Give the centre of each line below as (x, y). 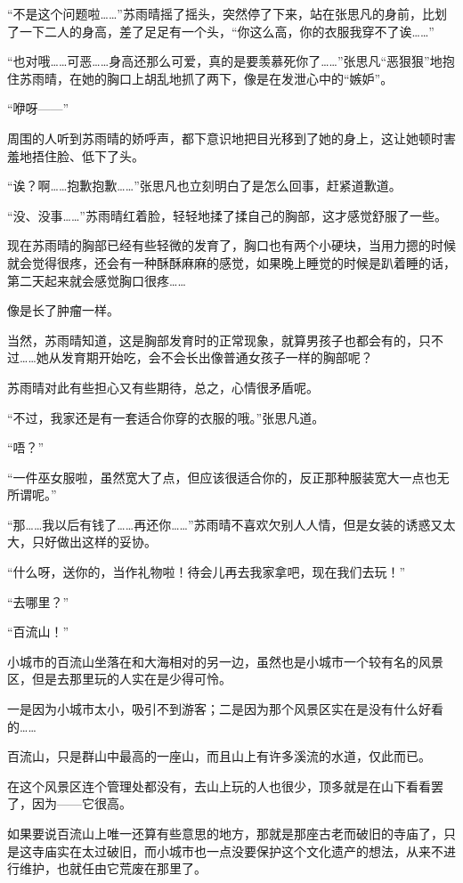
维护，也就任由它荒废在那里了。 (113, 868)
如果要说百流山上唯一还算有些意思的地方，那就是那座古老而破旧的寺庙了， (225, 833)
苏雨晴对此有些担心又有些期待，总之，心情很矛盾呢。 (163, 387)
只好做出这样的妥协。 (94, 542)
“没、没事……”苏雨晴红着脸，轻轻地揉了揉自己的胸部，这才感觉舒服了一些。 (227, 215)
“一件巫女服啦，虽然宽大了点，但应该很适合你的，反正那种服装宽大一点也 (222, 477)
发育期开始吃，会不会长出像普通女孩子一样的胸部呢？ (217, 357)
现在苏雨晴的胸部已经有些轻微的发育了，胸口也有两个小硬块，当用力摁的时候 (231, 245)
